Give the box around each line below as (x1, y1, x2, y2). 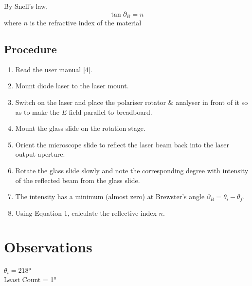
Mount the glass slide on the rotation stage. (15, 123, 145, 133)
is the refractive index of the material (30, 18, 142, 28)
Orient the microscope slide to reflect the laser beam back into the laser (15, 139, 229, 149)
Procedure (4, 41, 57, 57)
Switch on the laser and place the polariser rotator (15, 97, 166, 107)
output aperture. (15, 149, 65, 159)
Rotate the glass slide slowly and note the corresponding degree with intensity (15, 165, 249, 175)
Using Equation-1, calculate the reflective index (15, 207, 157, 218)
